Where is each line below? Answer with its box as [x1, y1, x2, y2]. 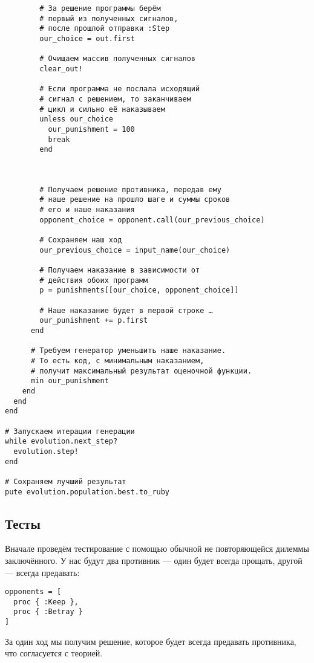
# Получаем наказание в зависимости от [39, 266, 200, 275]
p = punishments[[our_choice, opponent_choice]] [39, 286, 239, 295]
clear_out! [39, 64, 83, 73]
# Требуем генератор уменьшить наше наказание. [30, 346, 226, 355]
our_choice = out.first [39, 34, 135, 43]
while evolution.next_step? [5, 437, 118, 446]
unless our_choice [39, 115, 113, 124]
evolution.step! [13, 447, 79, 456]
